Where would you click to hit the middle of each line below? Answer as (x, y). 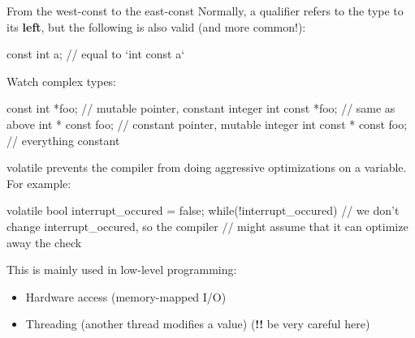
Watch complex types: (62, 81)
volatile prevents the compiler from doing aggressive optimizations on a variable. (207, 167)
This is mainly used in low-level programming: (122, 270)
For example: (39, 183)
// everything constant (63, 140)
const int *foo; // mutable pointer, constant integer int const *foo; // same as (201, 108)
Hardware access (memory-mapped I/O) (126, 296)
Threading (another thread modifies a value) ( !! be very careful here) (198, 324)
